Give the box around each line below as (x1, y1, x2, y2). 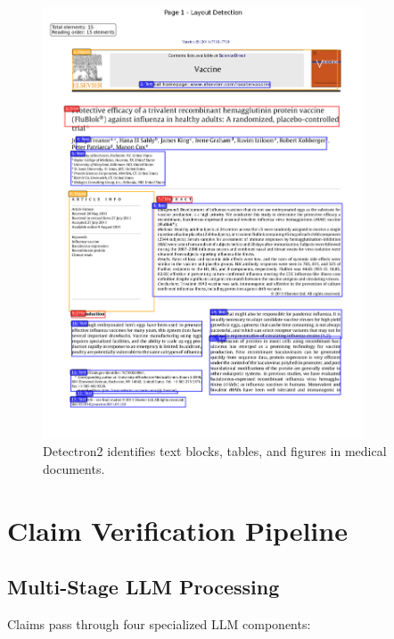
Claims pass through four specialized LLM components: (7, 615, 311, 634)
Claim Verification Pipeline (7, 511, 348, 548)
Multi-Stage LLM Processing (7, 573, 280, 601)
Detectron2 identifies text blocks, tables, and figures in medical (43, 442, 387, 461)
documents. (43, 459, 105, 477)
